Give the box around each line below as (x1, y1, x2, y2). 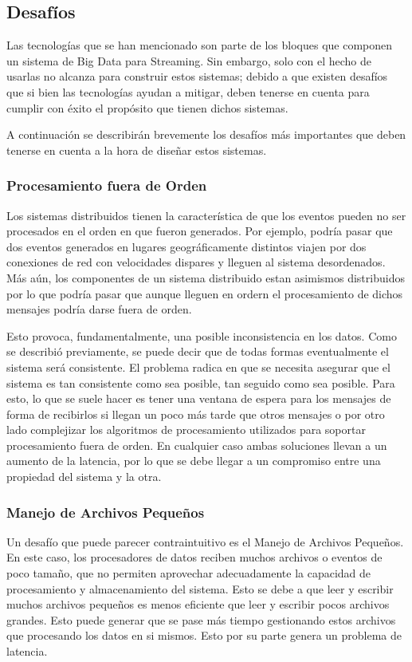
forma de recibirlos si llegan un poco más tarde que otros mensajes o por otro (6, 405, 385, 422)
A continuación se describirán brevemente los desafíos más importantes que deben (6, 126, 406, 143)
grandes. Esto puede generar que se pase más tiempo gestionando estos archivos (6, 611, 396, 628)
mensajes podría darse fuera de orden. (6, 301, 192, 317)
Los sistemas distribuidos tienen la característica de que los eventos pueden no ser (6, 207, 406, 223)
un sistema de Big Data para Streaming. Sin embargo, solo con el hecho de (6, 52, 372, 69)
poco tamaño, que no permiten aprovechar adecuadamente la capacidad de (6, 565, 371, 581)
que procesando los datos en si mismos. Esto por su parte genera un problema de (6, 627, 402, 644)
